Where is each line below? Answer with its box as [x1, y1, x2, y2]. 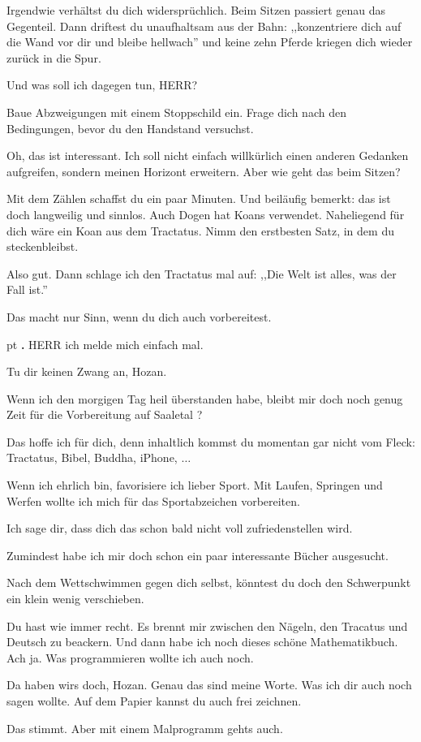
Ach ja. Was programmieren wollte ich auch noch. [6, 649, 254, 666]
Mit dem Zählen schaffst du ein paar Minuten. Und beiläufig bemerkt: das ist [6, 190, 391, 207]
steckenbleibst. [6, 238, 79, 255]
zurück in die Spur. [6, 49, 101, 66]
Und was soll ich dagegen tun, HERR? [6, 76, 198, 93]
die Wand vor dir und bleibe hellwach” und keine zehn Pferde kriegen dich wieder [6, 33, 413, 50]
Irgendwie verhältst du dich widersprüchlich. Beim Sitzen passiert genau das [6, 2, 386, 18]
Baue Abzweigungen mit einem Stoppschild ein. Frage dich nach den [6, 103, 346, 120]
